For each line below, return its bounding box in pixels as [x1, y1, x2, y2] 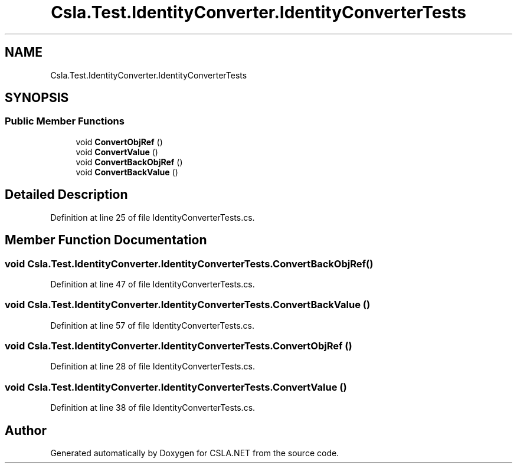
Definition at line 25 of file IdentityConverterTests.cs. [50, 212, 255, 222]
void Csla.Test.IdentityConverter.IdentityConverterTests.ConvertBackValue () [5, 299, 371, 311]
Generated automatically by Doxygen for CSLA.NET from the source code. [50, 447, 339, 458]
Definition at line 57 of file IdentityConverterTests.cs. [50, 320, 254, 330]
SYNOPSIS [5, 90, 69, 106]
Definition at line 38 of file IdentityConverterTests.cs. [50, 402, 256, 413]
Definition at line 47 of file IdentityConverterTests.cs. [50, 279, 255, 289]
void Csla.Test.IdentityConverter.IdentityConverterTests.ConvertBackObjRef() [5, 257, 374, 270]
